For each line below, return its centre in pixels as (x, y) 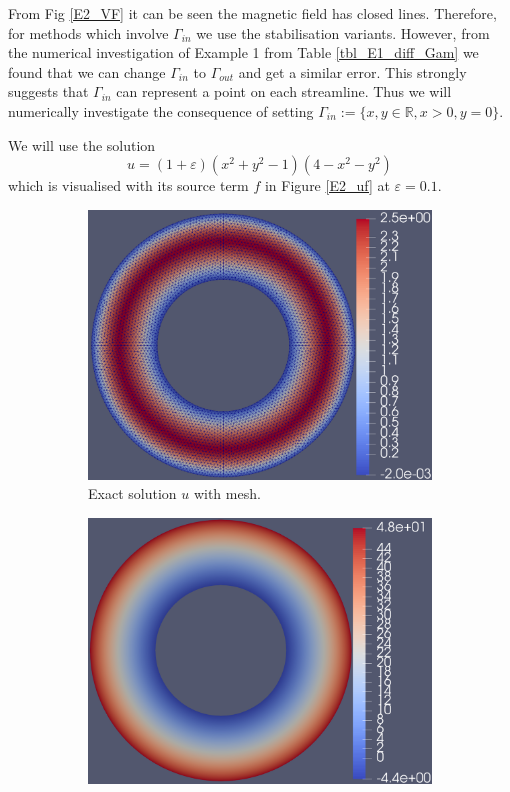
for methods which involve (88, 32)
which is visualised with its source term (128, 185)
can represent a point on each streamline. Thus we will (284, 91)
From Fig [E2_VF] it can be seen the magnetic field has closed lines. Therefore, (252, 13)
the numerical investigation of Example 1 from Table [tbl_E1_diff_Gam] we (243, 52)
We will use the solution (82, 144)
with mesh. (227, 493)
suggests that (48, 91)
